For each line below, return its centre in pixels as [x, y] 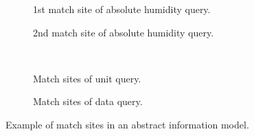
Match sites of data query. [88, 101]
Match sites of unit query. [87, 78]
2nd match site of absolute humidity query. [124, 32]
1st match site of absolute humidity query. [122, 9]
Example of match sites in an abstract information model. [127, 124]
